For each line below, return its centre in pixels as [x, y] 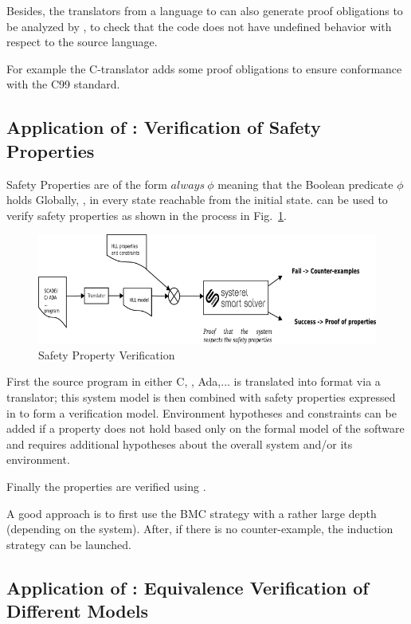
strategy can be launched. [69, 544]
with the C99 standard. [63, 84]
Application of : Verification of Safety [164, 127]
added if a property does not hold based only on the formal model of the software [205, 428]
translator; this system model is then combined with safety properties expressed [201, 396]
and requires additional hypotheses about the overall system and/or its [180, 443]
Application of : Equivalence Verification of [188, 587]
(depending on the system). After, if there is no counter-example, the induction [200, 529]
